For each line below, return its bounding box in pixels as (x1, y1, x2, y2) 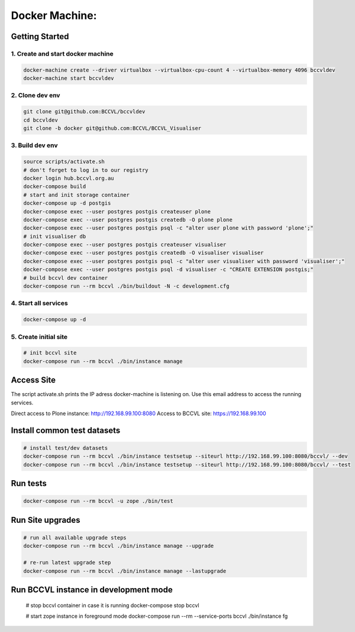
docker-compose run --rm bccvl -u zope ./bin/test (23, 498, 174, 505)
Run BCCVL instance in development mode (11, 585, 173, 595)
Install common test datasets (11, 425, 121, 435)
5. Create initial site (11, 333, 68, 341)
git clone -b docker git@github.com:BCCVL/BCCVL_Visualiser (23, 125, 202, 132)
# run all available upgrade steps (23, 534, 127, 541)
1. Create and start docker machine (11, 49, 114, 58)
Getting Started (11, 31, 69, 42)
